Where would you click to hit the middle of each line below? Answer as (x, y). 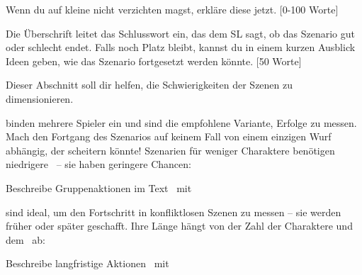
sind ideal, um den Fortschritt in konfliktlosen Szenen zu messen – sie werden (174, 212)
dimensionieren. (40, 98)
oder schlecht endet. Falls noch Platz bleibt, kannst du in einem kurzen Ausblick (181, 47)
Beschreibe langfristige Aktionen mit (87, 263)
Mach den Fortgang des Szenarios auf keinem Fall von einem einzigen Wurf (169, 136)
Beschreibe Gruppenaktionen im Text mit (99, 187)
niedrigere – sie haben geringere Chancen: (98, 164)
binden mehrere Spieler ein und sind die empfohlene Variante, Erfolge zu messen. (181, 122)
